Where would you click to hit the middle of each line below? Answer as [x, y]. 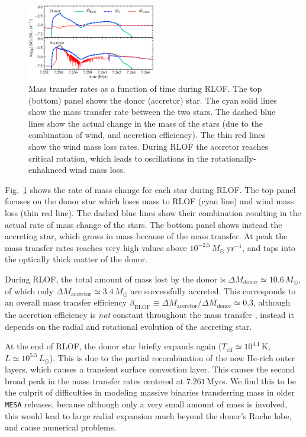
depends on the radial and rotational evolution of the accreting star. [128, 326]
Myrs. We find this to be [251, 380]
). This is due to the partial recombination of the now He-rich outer [172, 357]
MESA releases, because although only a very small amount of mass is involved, [146, 404]
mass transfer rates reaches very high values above [96, 247]
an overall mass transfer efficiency [66, 302]
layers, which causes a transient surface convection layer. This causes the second [150, 369]
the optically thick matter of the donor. [76, 259]
